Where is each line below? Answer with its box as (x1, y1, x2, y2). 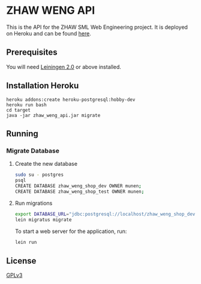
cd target (6, 107, 31, 113)
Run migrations (14, 199, 53, 207)
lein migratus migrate (14, 217, 72, 223)
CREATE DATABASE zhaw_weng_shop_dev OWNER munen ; (14, 183, 142, 189)
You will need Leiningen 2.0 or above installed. (6, 63, 122, 70)
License (6, 256, 37, 266)
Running (6, 128, 39, 139)
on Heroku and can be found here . (6, 29, 91, 37)
